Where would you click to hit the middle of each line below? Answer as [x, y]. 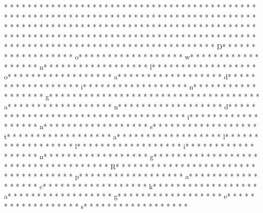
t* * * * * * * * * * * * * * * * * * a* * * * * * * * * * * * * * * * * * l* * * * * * [131, 136]
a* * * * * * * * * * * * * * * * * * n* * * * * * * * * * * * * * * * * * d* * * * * [130, 106]
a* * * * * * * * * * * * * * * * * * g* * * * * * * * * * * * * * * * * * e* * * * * [129, 196]
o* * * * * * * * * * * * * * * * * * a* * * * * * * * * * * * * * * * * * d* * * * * [130, 77]
